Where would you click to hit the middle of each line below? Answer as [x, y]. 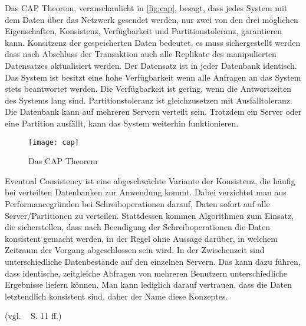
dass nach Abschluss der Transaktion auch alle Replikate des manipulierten [141, 54]
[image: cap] [54, 142]
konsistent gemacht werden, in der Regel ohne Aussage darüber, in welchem [141, 238]
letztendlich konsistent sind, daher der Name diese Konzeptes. [116, 296]
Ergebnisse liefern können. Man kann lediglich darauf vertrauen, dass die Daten [149, 285]
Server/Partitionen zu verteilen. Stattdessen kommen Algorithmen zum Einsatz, [149, 215]
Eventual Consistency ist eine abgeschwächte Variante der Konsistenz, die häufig [150, 180]
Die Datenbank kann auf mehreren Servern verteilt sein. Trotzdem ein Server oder [153, 112]
